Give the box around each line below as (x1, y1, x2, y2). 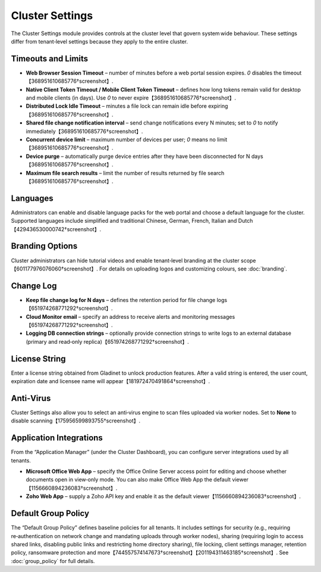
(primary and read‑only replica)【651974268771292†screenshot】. (26, 338, 190, 345)
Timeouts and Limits (11, 54, 89, 64)
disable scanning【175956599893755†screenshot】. (11, 417, 141, 424)
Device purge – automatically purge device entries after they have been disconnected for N (26, 153, 250, 160)
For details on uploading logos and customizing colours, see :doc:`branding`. (99, 265, 288, 272)
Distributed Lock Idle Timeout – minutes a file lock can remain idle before (26, 102, 207, 110)
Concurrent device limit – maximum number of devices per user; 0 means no (26, 136, 216, 143)
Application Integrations (11, 433, 103, 443)
